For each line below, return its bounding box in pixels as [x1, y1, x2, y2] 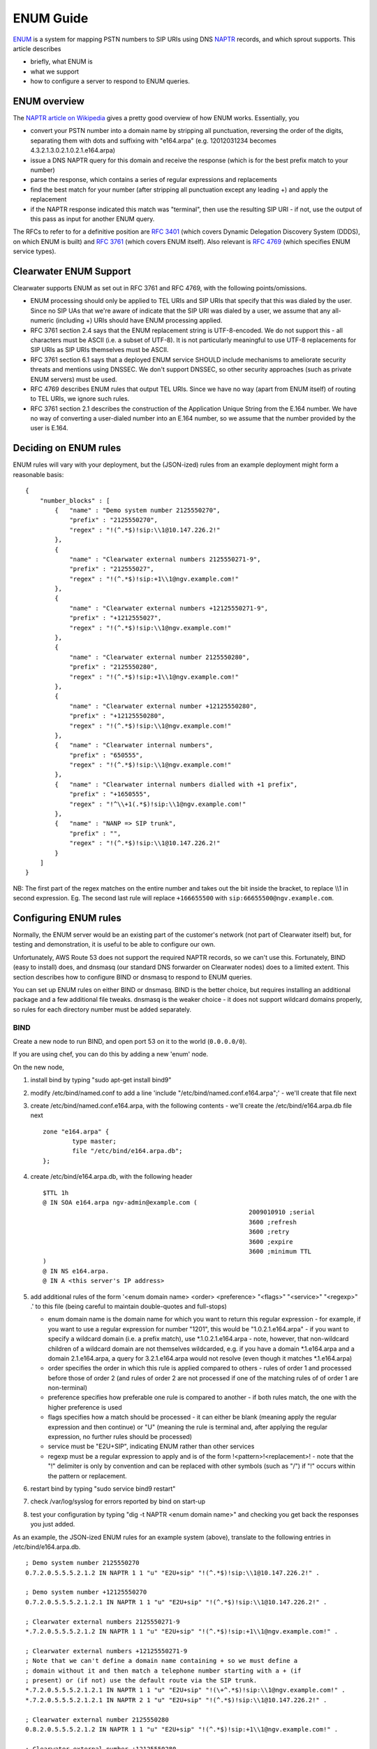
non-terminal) [47, 1384, 87, 1392]
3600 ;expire [249, 1238, 293, 1245]
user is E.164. [30, 424, 68, 432]
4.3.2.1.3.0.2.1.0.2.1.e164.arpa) [30, 146, 115, 155]
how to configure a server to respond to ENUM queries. [30, 77, 190, 85]
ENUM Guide [13, 10, 89, 26]
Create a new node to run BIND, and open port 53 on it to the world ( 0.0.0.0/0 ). [13, 1037, 247, 1045]
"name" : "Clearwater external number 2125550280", [69, 653, 251, 661]
